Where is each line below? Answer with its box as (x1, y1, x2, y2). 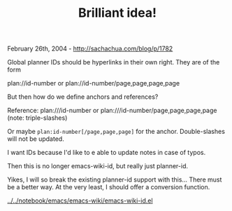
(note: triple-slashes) (7, 114, 68, 122)
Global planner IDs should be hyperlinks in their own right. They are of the (7, 58, 220, 67)
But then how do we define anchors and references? (7, 93, 159, 101)
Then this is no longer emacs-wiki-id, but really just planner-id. (7, 162, 189, 170)
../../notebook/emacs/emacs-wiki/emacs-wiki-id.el (7, 196, 153, 205)
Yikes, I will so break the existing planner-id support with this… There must (7, 175, 222, 184)
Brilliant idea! (78, 5, 157, 21)
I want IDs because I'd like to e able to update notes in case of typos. (7, 149, 206, 157)
